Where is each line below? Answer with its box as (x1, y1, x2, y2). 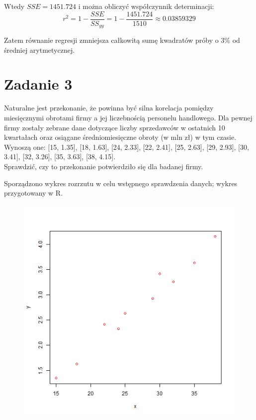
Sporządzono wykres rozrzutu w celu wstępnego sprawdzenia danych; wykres (4, 178, 238, 188)
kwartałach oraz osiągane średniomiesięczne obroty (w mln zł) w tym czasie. (4, 132, 237, 142)
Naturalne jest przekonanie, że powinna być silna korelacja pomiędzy (4, 103, 214, 113)
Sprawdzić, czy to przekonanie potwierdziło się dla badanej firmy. (4, 161, 203, 171)
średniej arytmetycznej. (4, 44, 75, 55)
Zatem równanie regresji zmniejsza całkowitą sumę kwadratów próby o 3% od (4, 35, 240, 45)
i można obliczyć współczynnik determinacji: (78, 1, 214, 11)
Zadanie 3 (4, 74, 73, 94)
